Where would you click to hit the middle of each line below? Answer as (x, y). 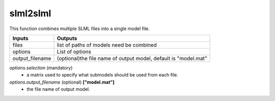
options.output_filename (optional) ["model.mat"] (62, 82)
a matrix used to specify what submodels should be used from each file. (102, 75)
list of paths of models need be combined (107, 45)
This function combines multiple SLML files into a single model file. (79, 29)
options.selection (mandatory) (41, 68)
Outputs (67, 38)
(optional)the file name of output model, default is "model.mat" (132, 58)
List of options (74, 52)
